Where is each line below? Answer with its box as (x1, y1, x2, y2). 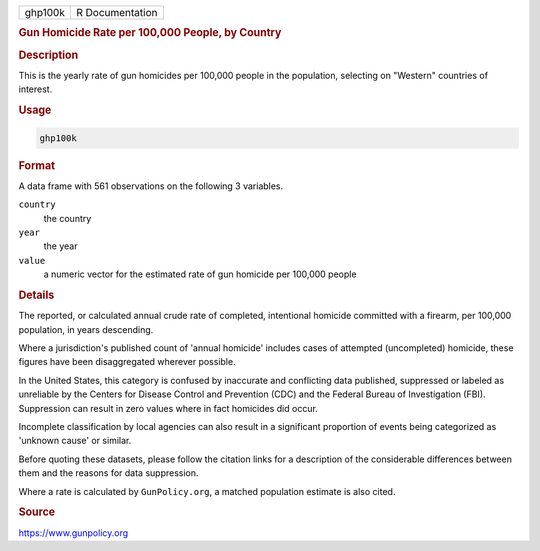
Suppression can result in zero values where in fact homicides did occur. (18, 402, 319, 414)
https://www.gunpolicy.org (18, 526, 129, 539)
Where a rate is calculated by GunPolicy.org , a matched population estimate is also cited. (18, 485, 396, 497)
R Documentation (76, 6, 159, 19)
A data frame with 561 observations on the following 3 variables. (18, 180, 284, 192)
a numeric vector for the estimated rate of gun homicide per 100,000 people (43, 268, 357, 280)
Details (18, 288, 55, 302)
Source (18, 505, 56, 519)
